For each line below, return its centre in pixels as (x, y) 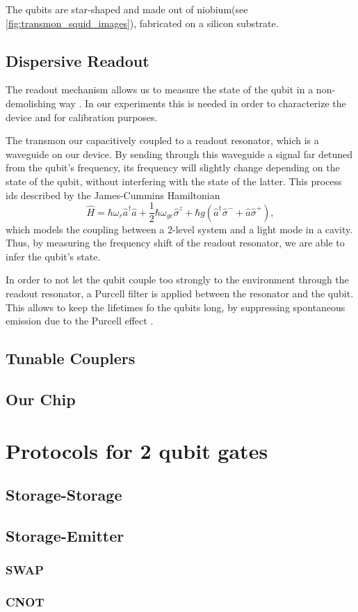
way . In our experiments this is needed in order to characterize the (203, 103)
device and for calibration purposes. (82, 117)
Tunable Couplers (71, 358)
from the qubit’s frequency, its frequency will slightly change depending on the (173, 167)
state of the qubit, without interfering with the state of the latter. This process (174, 181)
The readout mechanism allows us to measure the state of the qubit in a (160, 89)
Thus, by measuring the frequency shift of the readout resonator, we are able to (175, 243)
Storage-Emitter (65, 535)
